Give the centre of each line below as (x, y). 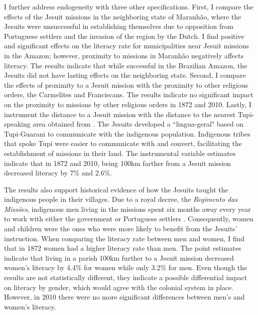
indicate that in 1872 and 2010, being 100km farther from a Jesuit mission (118, 163)
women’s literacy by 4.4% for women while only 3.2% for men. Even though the (126, 267)
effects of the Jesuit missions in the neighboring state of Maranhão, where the (123, 16)
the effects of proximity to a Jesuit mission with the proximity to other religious (126, 84)
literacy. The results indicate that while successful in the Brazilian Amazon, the (126, 65)
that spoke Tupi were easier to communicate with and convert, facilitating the (123, 143)
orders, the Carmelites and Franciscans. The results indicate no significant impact (129, 94)
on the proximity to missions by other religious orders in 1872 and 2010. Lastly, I (128, 104)
